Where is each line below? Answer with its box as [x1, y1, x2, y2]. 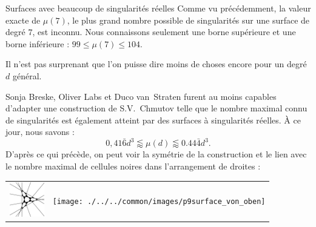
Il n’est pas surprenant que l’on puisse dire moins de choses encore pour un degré [5, 58, 307, 70]
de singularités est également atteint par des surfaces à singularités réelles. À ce [5, 113, 301, 126]
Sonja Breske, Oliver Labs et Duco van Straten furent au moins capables [5, 90, 277, 102]
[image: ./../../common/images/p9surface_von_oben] [52, 197, 266, 206]
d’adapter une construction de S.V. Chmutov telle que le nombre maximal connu [5, 102, 308, 114]
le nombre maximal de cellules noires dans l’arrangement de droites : [5, 160, 261, 173]
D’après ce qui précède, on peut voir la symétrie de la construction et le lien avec [5, 148, 307, 160]
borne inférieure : [5, 37, 70, 50]
